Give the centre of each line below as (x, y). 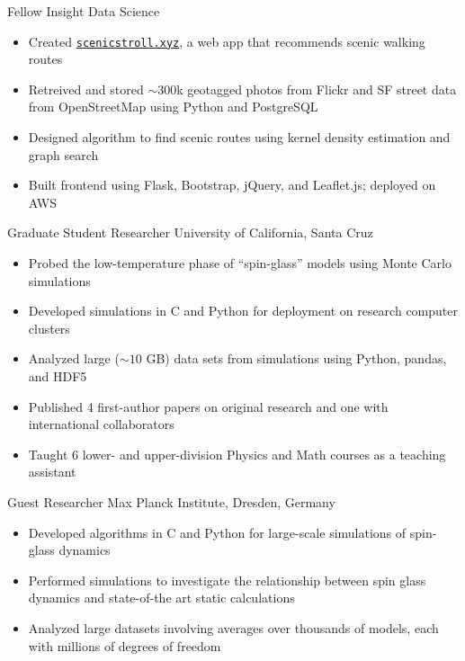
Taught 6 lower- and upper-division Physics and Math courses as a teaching (237, 454)
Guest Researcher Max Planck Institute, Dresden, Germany (171, 501)
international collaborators (101, 424)
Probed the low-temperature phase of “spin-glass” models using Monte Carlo (240, 263)
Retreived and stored (86, 89)
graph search (63, 154)
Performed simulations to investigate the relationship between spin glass (227, 580)
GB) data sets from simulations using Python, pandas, (296, 358)
